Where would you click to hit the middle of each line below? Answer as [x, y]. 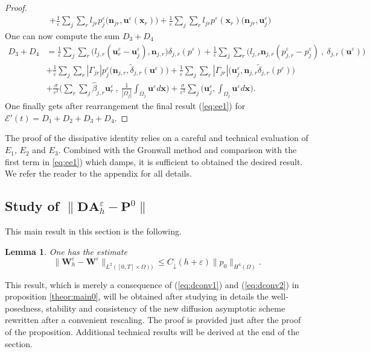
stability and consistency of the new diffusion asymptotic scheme [166, 308]
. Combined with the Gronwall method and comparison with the [177, 150]
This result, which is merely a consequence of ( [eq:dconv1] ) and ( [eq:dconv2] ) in [152, 284]
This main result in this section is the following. [93, 231]
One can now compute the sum [62, 35]
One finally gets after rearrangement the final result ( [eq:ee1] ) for [125, 106]
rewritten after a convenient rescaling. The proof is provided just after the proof [153, 320]
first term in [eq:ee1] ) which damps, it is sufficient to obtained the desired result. [154, 161]
